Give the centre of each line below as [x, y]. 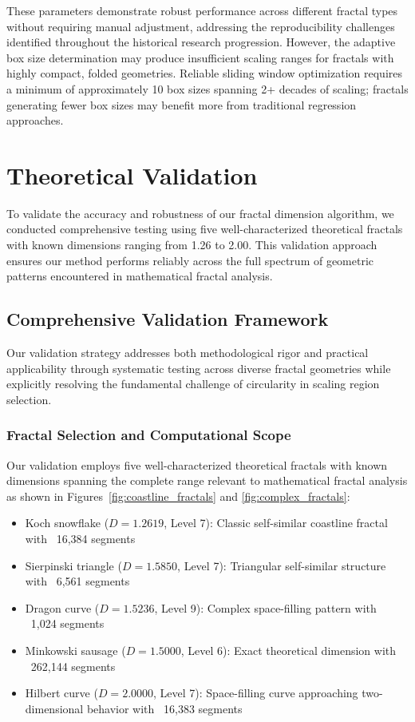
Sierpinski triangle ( [73, 565]
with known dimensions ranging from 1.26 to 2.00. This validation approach [192, 245]
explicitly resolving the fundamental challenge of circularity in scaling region [193, 384]
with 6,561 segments [77, 581]
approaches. [35, 120]
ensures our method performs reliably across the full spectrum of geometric [190, 260]
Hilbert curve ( [61, 693]
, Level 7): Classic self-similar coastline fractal [276, 523]
